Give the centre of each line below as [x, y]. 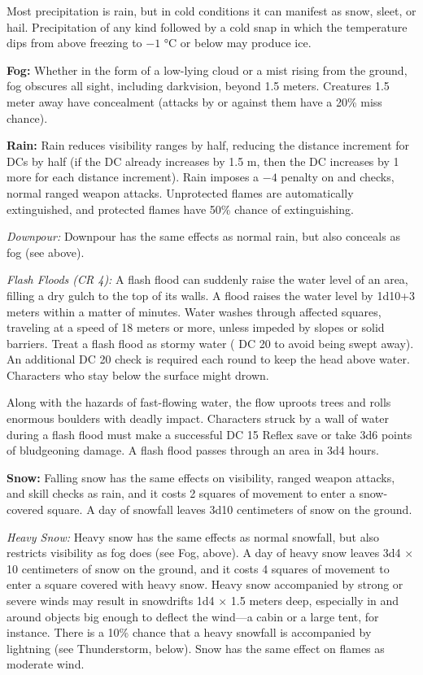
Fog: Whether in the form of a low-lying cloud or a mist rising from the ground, [207, 70]
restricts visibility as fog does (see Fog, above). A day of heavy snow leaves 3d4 [204, 553]
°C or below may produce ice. [238, 43]
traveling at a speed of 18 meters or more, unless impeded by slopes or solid [196, 327]
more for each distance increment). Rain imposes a [133, 177]
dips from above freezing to [74, 43]
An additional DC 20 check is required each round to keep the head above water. [208, 359]
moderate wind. [46, 664]
